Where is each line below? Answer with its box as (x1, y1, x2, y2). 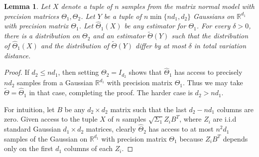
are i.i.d (213, 114, 237, 124)
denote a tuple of (61, 1, 113, 11)
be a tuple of (104, 10, 142, 21)
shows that (129, 67, 162, 77)
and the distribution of (40, 40, 109, 51)
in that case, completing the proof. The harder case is (29, 87, 193, 98)
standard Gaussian (4, 124, 61, 134)
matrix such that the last (110, 104, 187, 114)
